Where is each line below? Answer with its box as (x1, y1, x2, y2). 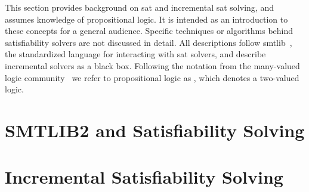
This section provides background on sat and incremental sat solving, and (5, 1, 274, 13)
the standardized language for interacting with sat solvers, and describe (5, 48, 266, 60)
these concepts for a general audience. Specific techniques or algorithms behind (5, 24, 293, 37)
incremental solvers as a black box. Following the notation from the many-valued (5, 59, 300, 72)
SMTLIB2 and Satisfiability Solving (5, 117, 305, 142)
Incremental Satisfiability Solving (5, 165, 283, 189)
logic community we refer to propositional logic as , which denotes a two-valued (5, 71, 299, 83)
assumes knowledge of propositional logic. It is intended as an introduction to (5, 13, 288, 25)
